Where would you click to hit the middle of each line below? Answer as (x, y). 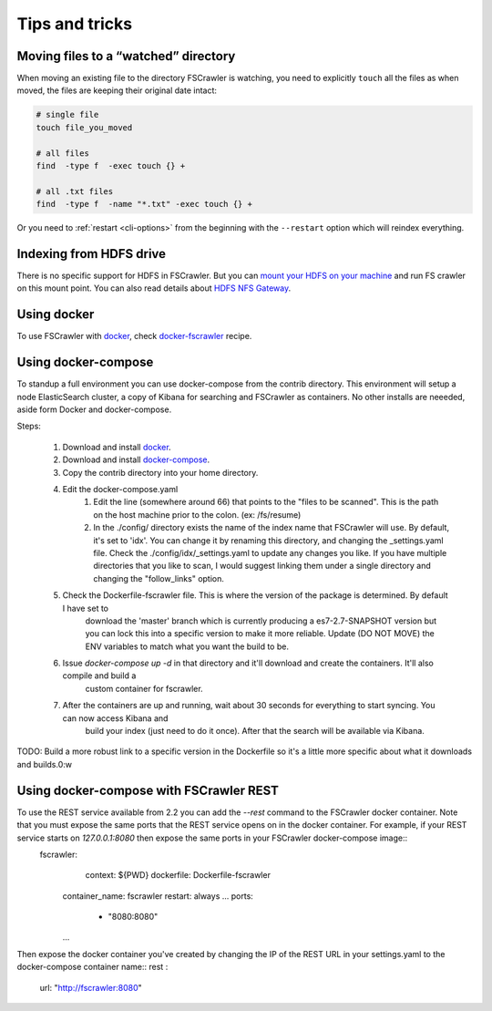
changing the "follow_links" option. (159, 578)
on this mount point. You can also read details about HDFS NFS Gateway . (154, 288)
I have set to (86, 608)
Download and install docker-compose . (136, 459)
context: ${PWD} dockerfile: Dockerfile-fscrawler (178, 875)
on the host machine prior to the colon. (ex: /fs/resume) (197, 514)
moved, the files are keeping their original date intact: (117, 90)
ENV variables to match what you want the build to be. (187, 646)
